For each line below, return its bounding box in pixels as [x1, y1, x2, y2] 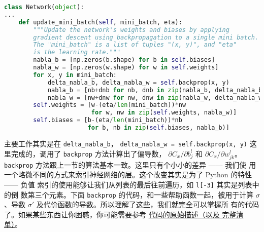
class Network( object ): [4, 4, 84, 11]
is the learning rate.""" [33, 49, 121, 56]
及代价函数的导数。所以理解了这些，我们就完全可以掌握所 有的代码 [36, 199, 259, 210]
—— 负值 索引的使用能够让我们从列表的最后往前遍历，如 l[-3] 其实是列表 [4, 179, 252, 189]
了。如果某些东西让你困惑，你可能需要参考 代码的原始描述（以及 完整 [4, 209, 237, 219]
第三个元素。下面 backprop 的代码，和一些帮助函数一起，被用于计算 [27, 189, 254, 200]
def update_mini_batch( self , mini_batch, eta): [18, 18, 182, 26]
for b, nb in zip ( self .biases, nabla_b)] [87, 124, 229, 131]
